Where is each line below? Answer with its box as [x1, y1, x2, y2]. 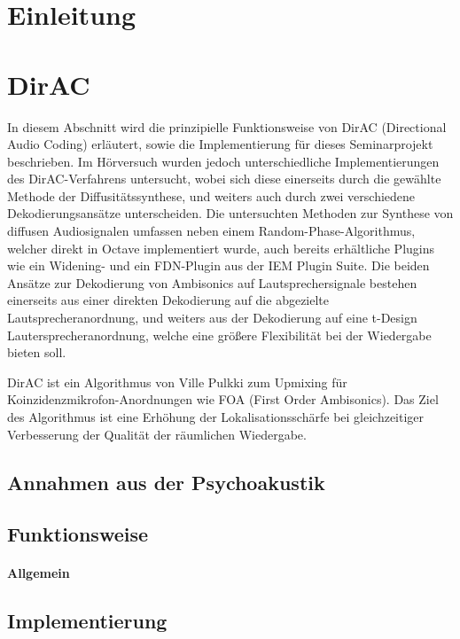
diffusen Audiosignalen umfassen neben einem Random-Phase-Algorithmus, [7, 222, 416, 240]
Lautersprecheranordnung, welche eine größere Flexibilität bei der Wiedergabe [7, 325, 432, 344]
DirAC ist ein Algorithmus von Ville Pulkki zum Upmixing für [7, 372, 347, 391]
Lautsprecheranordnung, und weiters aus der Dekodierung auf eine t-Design [7, 308, 417, 327]
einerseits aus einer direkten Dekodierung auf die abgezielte [7, 291, 330, 309]
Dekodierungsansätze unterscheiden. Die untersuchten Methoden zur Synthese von [7, 204, 454, 222]
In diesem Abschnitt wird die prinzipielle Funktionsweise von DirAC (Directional [7, 117, 447, 136]
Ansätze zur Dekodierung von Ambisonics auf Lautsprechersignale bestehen [7, 273, 417, 292]
